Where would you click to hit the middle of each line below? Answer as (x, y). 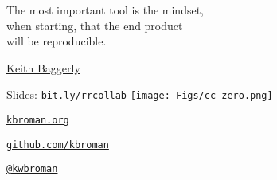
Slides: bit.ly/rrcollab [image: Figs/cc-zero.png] (140, 94)
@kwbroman (32, 169)
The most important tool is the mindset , (105, 10)
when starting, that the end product (95, 25)
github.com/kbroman (58, 145)
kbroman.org (38, 121)
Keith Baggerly (43, 67)
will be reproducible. (57, 41)
